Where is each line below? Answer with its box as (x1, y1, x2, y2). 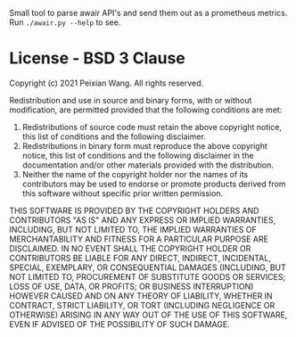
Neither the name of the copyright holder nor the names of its (21, 168, 249, 179)
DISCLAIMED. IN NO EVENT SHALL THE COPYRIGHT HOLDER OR (9, 242, 251, 253)
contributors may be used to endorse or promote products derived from (21, 178, 286, 189)
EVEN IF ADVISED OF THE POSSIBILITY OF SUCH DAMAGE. (9, 318, 230, 329)
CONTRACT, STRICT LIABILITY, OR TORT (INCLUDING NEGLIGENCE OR (9, 300, 275, 310)
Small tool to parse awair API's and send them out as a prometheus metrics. (9, 8, 288, 18)
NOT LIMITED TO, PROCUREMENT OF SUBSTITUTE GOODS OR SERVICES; (9, 271, 286, 282)
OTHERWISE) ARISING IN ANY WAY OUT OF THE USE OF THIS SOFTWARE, (9, 309, 288, 320)
